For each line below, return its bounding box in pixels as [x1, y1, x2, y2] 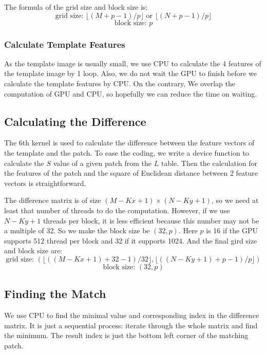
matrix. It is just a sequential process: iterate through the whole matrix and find [4, 320, 258, 330]
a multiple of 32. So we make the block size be [4, 225, 150, 236]
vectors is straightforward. [4, 177, 86, 188]
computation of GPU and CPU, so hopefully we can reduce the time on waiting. [4, 88, 257, 99]
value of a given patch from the [53, 157, 152, 168]
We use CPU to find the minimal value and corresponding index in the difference [4, 310, 259, 321]
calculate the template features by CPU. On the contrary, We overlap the [4, 78, 235, 88]
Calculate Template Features [4, 38, 125, 50]
